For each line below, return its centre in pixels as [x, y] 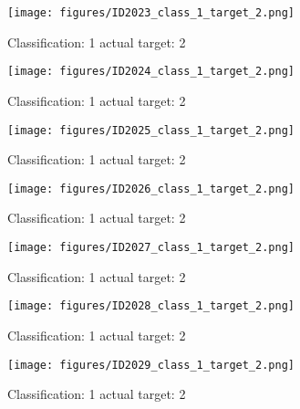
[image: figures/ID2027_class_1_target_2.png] [151, 247]
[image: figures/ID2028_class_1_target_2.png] [151, 306]
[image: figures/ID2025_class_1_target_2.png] [151, 130]
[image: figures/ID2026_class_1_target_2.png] [151, 189]
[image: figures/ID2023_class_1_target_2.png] [151, 13]
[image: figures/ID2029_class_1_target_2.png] [151, 365]
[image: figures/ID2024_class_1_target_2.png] [151, 72]
